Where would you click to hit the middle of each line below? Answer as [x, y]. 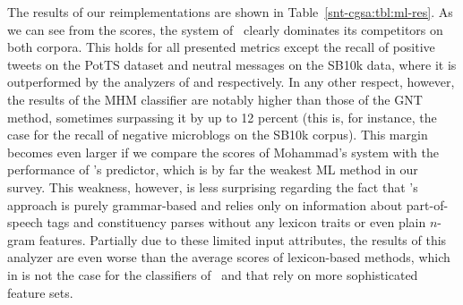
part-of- [427, 204]
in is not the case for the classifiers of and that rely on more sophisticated [213, 274]
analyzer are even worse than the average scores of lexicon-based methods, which [229, 257]
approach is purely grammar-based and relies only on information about [205, 204]
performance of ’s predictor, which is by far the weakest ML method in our [213, 169]
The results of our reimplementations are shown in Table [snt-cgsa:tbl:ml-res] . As [230, 12]
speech [25, 222]
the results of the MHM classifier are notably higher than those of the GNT [215, 99]
